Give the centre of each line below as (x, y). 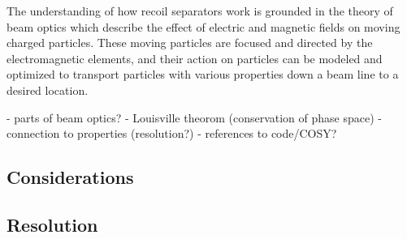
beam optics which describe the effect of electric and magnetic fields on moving (203, 26)
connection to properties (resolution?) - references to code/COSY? (172, 133)
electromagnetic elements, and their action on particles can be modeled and (195, 58)
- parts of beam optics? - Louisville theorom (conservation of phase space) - (194, 117)
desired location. (48, 90)
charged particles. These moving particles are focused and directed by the (190, 43)
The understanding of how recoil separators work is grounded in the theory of (200, 11)
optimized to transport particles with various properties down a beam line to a (203, 74)
